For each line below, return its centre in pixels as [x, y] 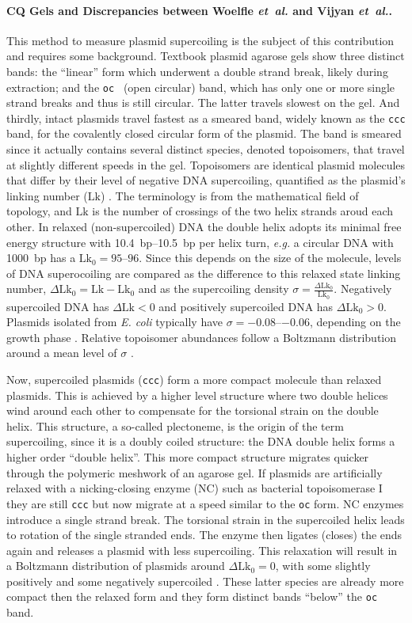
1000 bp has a [41, 258]
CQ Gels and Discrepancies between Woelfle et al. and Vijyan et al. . [200, 10]
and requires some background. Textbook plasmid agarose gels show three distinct [206, 56]
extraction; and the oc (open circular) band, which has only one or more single [201, 87]
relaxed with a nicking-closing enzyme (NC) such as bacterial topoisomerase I [195, 488]
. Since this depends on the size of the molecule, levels [270, 258]
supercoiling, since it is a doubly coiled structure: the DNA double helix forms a [201, 441]
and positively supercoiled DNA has [246, 306]
